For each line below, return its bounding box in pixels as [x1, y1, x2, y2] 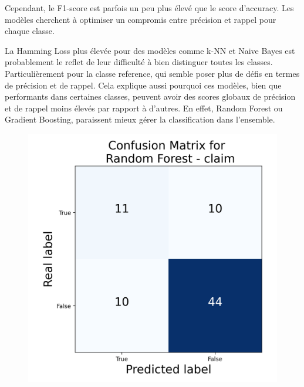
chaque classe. [5, 25, 55, 37]
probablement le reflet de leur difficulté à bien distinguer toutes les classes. [5, 56, 273, 68]
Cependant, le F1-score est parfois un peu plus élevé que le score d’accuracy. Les [5, 2, 294, 13]
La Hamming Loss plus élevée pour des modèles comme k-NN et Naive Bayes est [5, 44, 295, 56]
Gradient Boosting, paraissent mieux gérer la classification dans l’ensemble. [5, 113, 275, 125]
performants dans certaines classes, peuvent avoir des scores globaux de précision [5, 90, 296, 103]
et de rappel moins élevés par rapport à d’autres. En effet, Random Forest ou [5, 101, 283, 114]
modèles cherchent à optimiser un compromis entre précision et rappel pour [5, 13, 276, 25]
